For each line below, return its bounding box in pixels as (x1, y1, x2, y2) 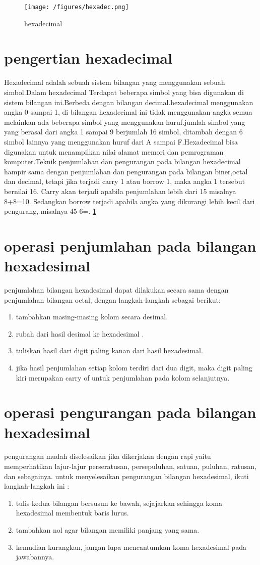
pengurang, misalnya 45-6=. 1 (4, 206, 96, 216)
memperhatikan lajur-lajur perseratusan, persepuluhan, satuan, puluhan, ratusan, (4, 461, 256, 472)
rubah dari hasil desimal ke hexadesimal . (16, 328, 144, 339)
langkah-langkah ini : (4, 481, 70, 491)
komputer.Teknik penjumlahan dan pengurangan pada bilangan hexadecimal (4, 156, 241, 167)
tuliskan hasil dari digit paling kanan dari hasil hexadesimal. (16, 345, 203, 356)
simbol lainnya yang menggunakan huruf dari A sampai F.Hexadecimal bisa (4, 136, 238, 147)
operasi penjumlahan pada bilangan (4, 235, 256, 256)
